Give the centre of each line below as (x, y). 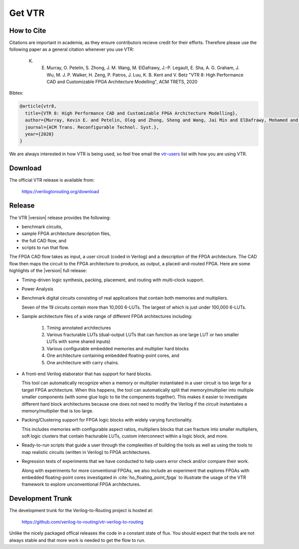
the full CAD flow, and (44, 240)
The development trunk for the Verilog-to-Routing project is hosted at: (81, 511)
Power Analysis (37, 289)
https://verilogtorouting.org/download (60, 191)
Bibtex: (16, 93)
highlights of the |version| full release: (48, 271)
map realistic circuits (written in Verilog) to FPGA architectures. (86, 452)
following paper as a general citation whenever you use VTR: (72, 49)
